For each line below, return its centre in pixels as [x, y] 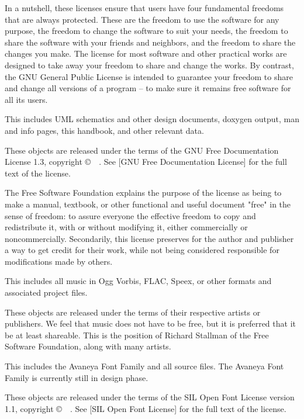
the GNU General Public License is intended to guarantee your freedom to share [149, 76]
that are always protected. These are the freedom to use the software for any [142, 19]
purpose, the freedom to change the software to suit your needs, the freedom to [146, 31]
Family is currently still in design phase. [77, 377]
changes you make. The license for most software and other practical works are [146, 53]
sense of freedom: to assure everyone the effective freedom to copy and [130, 215]
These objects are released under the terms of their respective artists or [133, 312]
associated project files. [46, 292]
